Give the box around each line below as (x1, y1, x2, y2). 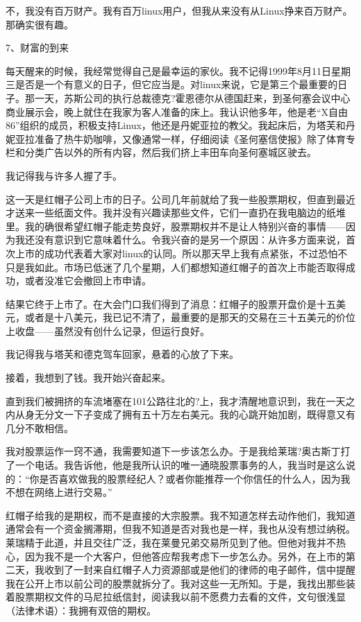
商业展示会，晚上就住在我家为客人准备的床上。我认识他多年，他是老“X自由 (6, 104, 349, 119)
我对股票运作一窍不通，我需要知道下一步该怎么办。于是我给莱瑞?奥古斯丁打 (6, 444, 351, 458)
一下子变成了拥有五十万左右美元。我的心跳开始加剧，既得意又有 (63, 407, 355, 422)
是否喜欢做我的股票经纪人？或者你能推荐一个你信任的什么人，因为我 (39, 471, 351, 485)
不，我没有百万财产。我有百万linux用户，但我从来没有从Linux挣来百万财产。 (6, 3, 353, 17)
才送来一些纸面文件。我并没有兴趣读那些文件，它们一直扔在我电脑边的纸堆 (6, 205, 346, 220)
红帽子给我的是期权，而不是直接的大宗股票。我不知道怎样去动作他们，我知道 (6, 508, 355, 522)
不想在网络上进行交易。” (6, 485, 112, 499)
